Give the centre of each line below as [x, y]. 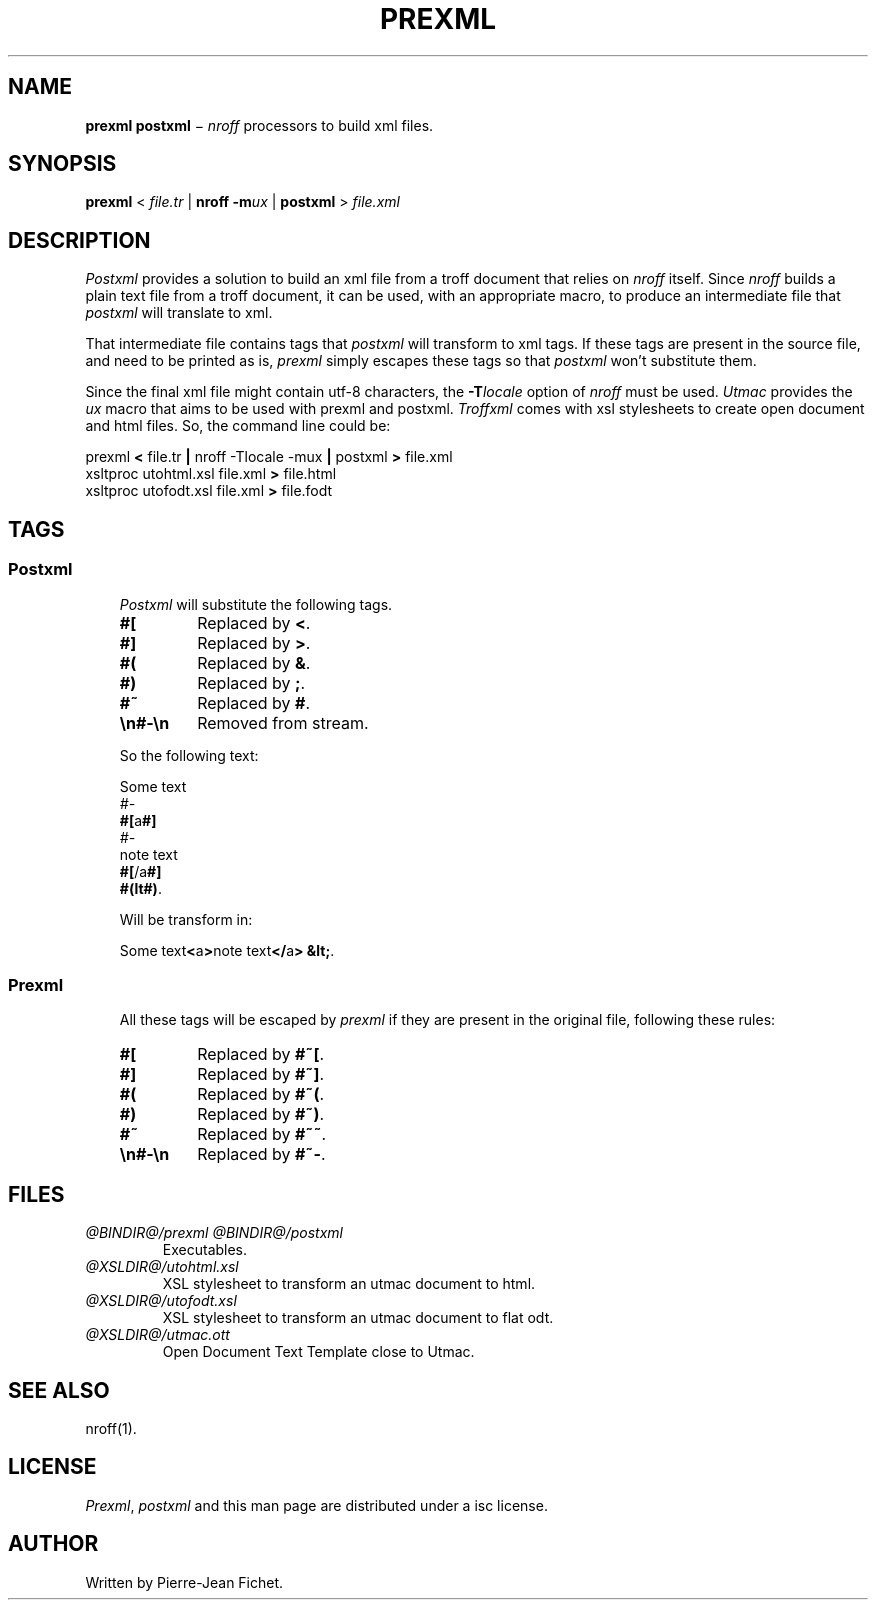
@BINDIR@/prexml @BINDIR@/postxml [214, 1233]
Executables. [205, 1250]
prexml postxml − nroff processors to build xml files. [259, 125]
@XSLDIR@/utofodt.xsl [161, 1301]
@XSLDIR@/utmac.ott [157, 1335]
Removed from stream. [283, 722]
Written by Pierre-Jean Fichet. [184, 1582]
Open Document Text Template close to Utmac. [318, 1352]
